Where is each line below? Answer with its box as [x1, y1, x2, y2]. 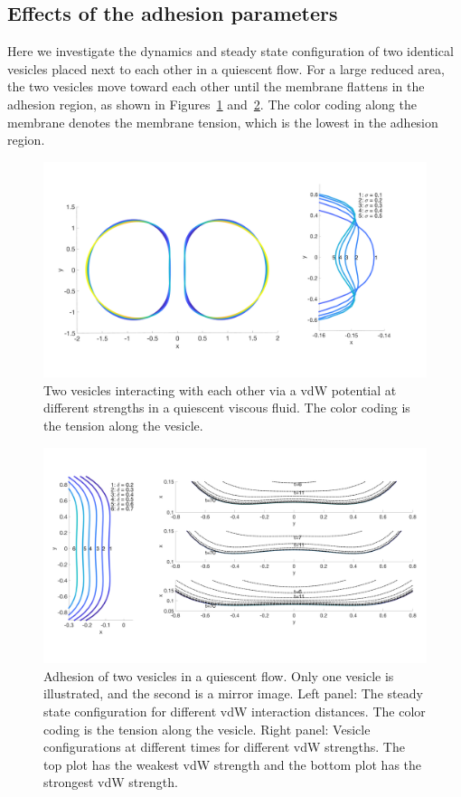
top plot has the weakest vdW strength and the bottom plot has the [43, 754, 422, 773]
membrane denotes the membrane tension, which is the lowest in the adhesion [7, 112, 438, 131]
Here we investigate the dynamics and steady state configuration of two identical [7, 42, 454, 61]
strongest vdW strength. [43, 773, 178, 792]
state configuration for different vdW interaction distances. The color [43, 701, 426, 720]
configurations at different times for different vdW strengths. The [43, 737, 405, 756]
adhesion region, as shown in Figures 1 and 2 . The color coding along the [7, 94, 417, 113]
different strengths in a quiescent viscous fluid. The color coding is [43, 398, 410, 417]
